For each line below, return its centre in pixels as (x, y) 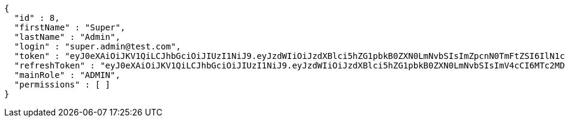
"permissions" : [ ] (62, 85)
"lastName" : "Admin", (67, 37)
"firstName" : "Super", (70, 27)
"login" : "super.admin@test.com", (98, 46)
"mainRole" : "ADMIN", (67, 75)
